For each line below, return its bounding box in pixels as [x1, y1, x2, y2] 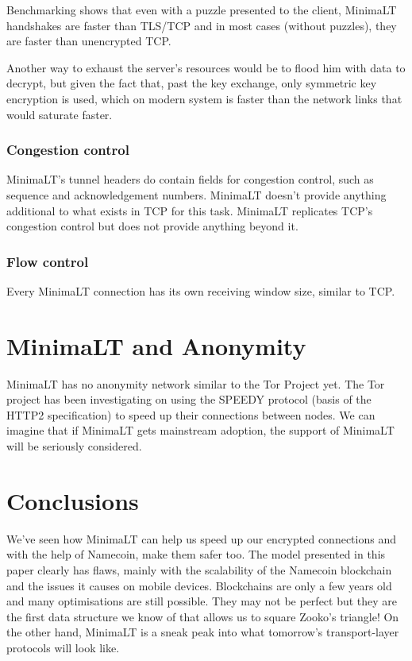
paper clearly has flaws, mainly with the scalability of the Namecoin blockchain [6, 561, 392, 578]
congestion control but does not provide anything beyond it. [6, 218, 298, 234]
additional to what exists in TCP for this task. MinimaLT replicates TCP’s [6, 202, 373, 218]
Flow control [6, 251, 89, 271]
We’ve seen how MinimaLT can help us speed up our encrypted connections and [6, 530, 396, 547]
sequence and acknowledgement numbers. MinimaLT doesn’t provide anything [6, 186, 387, 203]
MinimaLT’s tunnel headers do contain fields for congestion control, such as [6, 171, 374, 187]
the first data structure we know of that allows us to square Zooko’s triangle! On [6, 608, 399, 624]
